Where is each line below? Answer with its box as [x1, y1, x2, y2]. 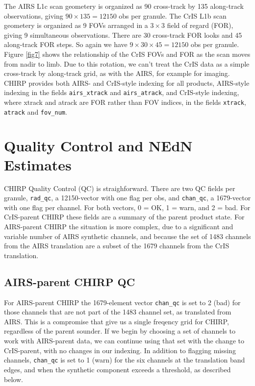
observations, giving [4, 10, 63, 21]
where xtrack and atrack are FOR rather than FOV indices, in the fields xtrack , [4, 97, 246, 107]
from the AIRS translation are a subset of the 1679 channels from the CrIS [4, 241, 229, 251]
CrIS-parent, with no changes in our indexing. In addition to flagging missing [4, 345, 236, 355]
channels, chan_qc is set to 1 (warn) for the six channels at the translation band [4, 355, 245, 365]
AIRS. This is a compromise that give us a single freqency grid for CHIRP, [4, 316, 229, 326]
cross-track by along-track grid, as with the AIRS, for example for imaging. [4, 68, 230, 78]
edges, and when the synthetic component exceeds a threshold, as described [4, 364, 231, 374]
